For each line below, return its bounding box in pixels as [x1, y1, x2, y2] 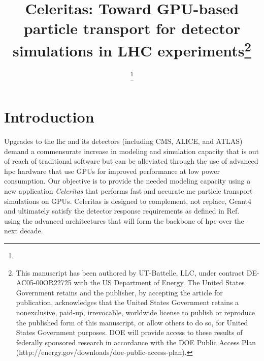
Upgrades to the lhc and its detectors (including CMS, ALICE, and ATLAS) [4, 136, 243, 146]
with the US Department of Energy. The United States [74, 277, 245, 288]
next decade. [4, 225, 43, 236]
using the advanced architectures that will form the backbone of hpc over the [4, 215, 244, 226]
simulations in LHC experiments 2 [13, 38, 251, 61]
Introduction [4, 106, 94, 127]
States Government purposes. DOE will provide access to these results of [16, 327, 243, 338]
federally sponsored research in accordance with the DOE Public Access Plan [16, 337, 256, 347]
